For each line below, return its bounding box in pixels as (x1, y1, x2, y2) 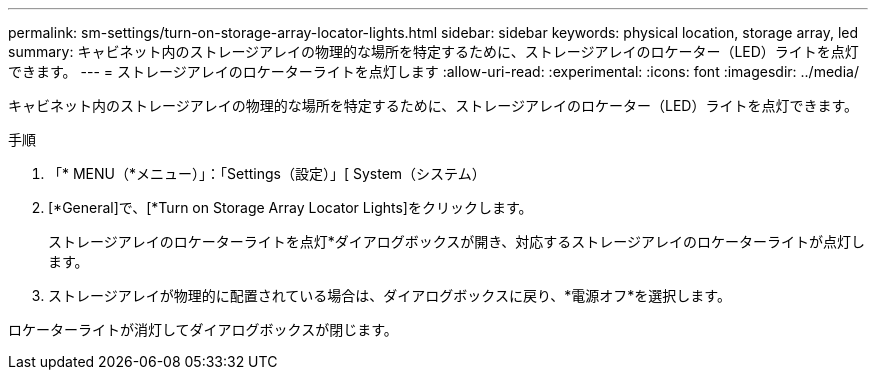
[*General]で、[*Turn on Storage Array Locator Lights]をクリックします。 (48, 199, 533, 216)
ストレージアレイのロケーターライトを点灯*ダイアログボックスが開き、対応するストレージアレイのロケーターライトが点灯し (48, 233, 866, 250)
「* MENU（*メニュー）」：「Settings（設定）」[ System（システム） (48, 165, 486, 182)
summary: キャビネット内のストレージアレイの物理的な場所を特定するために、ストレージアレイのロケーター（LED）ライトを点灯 (8, 43, 859, 60)
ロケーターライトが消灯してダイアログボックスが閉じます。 (8, 321, 398, 338)
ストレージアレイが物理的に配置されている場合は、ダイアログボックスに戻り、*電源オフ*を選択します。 (48, 287, 731, 304)
